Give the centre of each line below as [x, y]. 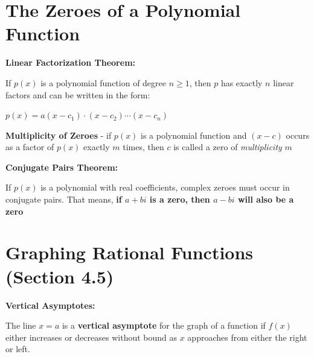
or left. [18, 349]
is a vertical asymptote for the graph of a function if [164, 325]
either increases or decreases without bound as [91, 337]
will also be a [266, 199]
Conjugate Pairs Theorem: [62, 167]
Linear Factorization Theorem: [71, 62]
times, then [143, 147]
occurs [298, 135]
